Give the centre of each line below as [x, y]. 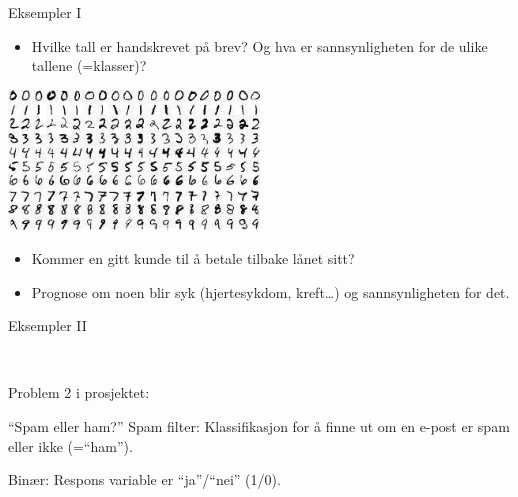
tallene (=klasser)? [89, 65]
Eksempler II [47, 325]
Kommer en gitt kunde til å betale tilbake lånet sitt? [193, 257]
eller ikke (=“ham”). [70, 445]
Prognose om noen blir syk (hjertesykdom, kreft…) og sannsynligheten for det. [270, 291]
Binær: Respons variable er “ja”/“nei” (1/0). [144, 479]
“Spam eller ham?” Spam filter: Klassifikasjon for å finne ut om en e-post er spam [259, 425]
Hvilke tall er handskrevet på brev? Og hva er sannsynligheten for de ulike [259, 45]
